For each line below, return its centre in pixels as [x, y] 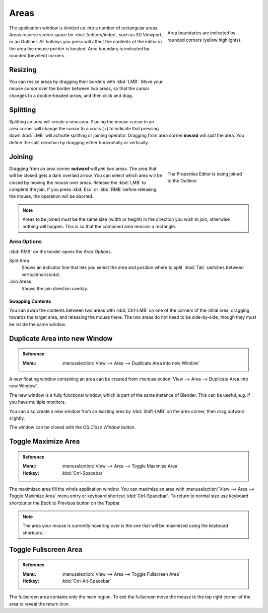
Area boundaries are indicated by [201, 33]
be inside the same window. [38, 324]
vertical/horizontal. [41, 274]
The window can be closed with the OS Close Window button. [72, 427]
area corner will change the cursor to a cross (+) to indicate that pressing [84, 129]
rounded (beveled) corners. [37, 56]
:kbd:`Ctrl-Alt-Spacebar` [87, 581]
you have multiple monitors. [37, 402]
